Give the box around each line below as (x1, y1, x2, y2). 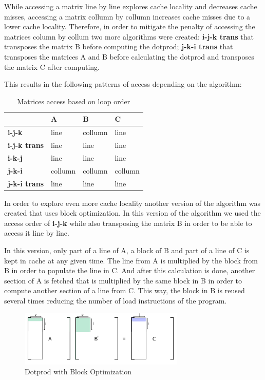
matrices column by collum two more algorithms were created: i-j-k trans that (4, 31, 254, 42)
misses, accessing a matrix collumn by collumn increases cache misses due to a (4, 11, 251, 22)
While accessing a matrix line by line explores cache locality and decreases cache (4, 1, 257, 11)
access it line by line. (4, 227, 69, 238)
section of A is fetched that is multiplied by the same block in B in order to (4, 275, 242, 286)
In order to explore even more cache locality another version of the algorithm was (4, 197, 260, 208)
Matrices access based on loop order (17, 96, 130, 106)
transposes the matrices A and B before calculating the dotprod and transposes (4, 51, 254, 62)
